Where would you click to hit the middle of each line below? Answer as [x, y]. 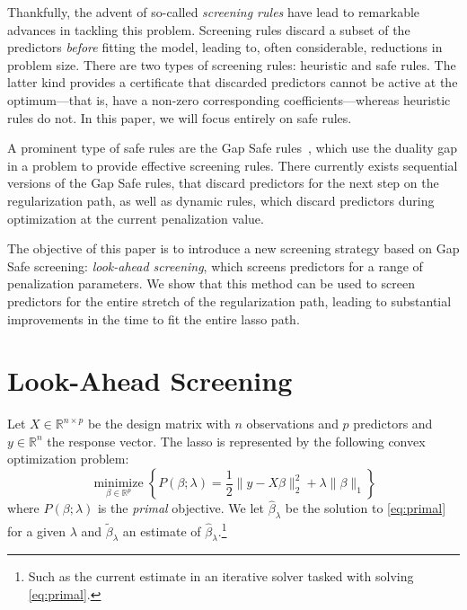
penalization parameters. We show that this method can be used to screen [211, 283]
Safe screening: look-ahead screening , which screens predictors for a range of [215, 265]
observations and [292, 424]
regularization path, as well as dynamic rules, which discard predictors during [221, 200]
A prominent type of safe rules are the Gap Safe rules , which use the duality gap [233, 148]
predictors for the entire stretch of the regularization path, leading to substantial [229, 301]
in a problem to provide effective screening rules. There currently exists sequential [233, 165]
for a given [36, 530]
